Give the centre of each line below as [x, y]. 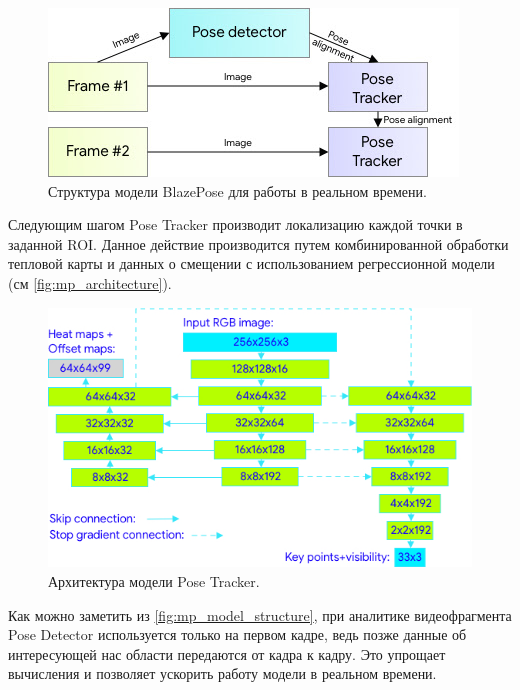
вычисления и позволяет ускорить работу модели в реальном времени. [222, 673]
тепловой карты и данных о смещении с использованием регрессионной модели [251, 263]
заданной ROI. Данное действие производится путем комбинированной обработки [258, 243]
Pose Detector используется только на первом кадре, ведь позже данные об [237, 634]
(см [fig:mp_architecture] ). [90, 282]
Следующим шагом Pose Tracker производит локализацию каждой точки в [235, 224]
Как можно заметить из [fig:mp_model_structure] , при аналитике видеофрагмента [260, 614]
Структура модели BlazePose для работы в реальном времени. [237, 190]
